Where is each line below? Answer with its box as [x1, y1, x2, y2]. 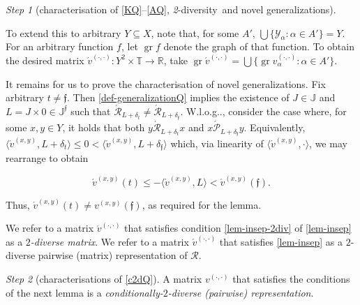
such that [70, 103, 111, 118]
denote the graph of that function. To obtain [163, 39, 354, 54]
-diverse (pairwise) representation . [167, 285, 314, 299]
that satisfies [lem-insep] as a [219, 234, 343, 248]
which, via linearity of [170, 135, 264, 150]
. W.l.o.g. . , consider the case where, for [180, 103, 347, 118]
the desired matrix [6, 52, 84, 67]
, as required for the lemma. [142, 197, 262, 211]
